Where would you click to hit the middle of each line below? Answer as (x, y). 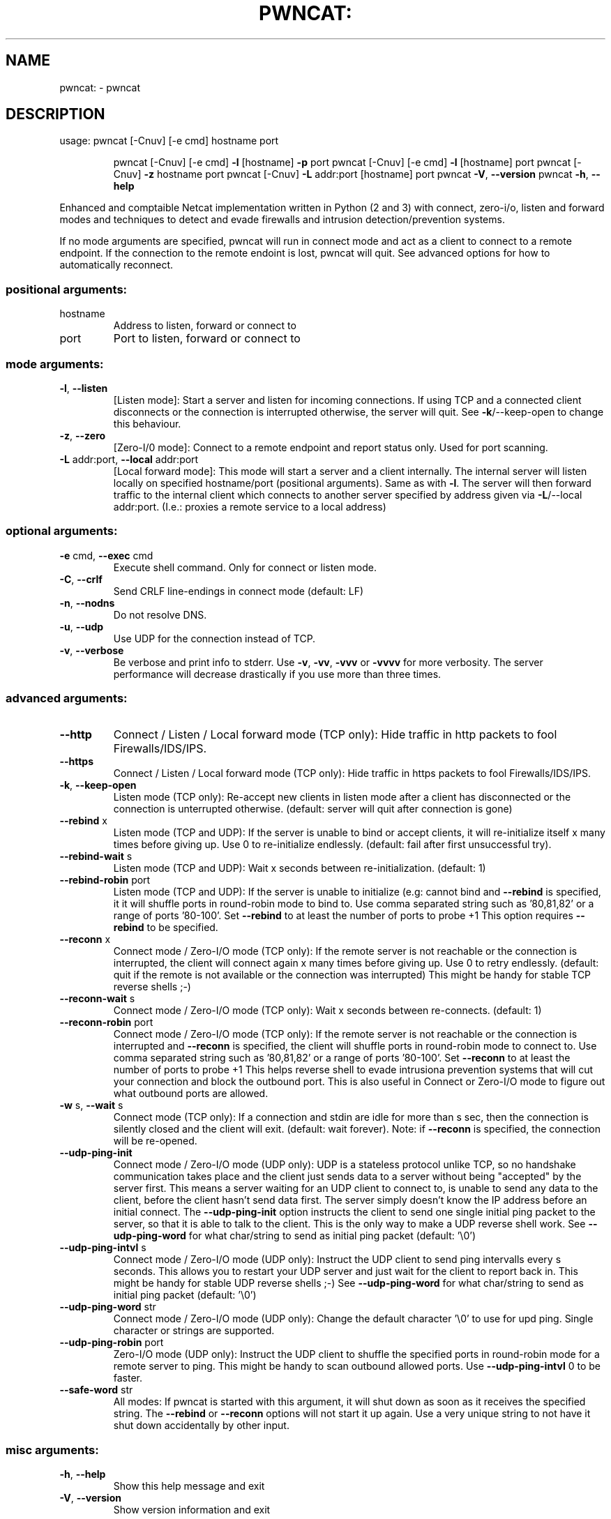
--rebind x (83, 821)
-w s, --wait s (91, 1105)
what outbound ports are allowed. (191, 1094)
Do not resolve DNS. (160, 614)
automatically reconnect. (116, 265)
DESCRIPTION (55, 114)
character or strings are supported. (194, 1331)
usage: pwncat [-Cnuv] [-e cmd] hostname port (169, 141)
